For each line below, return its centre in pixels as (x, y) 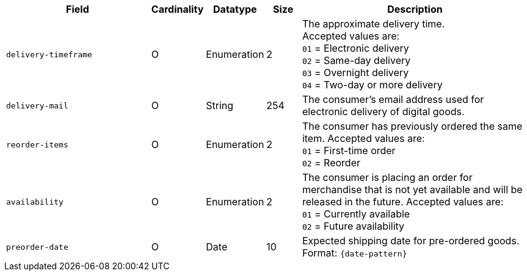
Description (415, 9)
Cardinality (177, 9)
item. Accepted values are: (363, 138)
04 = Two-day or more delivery (372, 85)
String (220, 105)
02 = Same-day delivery (356, 60)
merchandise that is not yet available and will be (412, 189)
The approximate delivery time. (373, 24)
